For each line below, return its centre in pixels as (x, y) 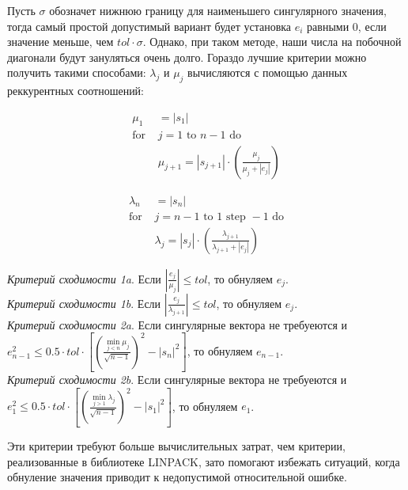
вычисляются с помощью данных (268, 72)
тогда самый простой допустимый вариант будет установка (149, 26)
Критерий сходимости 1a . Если (84, 278)
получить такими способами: (77, 72)
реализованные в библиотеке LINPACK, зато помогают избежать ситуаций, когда (204, 461)
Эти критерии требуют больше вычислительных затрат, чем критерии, (176, 445)
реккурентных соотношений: (76, 91)
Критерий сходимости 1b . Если (84, 303)
